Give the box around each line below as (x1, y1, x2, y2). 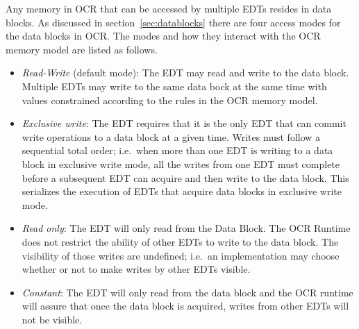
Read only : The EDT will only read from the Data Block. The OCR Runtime (22, 221, 351, 235)
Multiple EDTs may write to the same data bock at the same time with (22, 78, 327, 93)
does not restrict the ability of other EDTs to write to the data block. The (22, 234, 339, 248)
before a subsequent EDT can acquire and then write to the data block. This (22, 170, 349, 185)
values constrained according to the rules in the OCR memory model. (22, 92, 318, 107)
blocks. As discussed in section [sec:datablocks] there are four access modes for (6, 15, 341, 29)
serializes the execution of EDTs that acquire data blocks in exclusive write (22, 184, 342, 199)
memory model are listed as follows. (6, 42, 158, 56)
